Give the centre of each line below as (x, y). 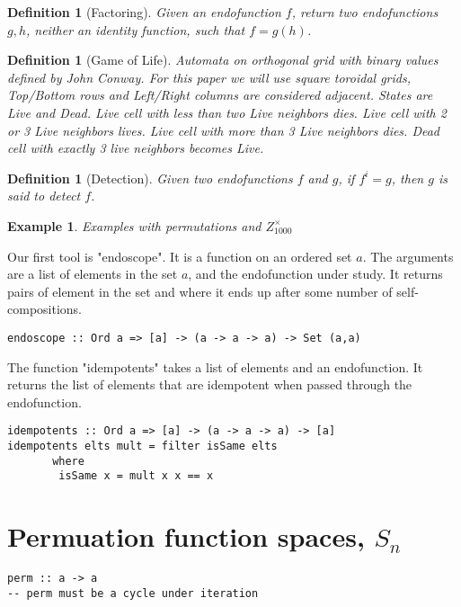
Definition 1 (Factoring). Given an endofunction (144, 12)
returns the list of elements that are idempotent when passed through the (210, 384)
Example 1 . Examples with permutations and (134, 225)
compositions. (44, 309)
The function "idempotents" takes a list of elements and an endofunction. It (215, 366)
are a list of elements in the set (93, 274)
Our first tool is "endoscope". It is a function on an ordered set (180, 256)
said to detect (44, 196)
